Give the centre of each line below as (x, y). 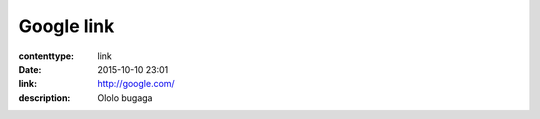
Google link (66, 26)
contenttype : (46, 56)
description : (44, 97)
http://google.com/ (136, 84)
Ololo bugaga (125, 97)
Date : (30, 69)
